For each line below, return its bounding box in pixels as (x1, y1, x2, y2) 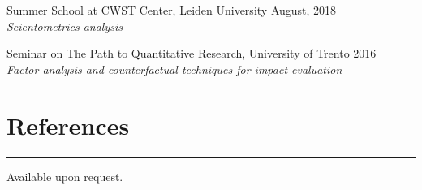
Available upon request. (6, 167, 123, 184)
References (6, 108, 130, 141)
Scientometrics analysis (6, 17, 123, 34)
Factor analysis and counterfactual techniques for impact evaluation (6, 60, 342, 77)
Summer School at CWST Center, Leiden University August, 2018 (6, 2, 337, 18)
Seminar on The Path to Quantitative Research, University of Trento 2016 (6, 45, 377, 62)
